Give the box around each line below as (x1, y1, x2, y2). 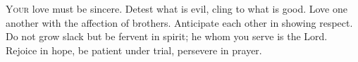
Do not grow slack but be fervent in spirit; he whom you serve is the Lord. (6, 29, 328, 44)
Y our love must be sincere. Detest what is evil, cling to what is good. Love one (6, 1, 347, 15)
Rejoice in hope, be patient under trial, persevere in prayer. (6, 42, 262, 57)
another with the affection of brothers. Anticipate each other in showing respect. (6, 15, 353, 30)
